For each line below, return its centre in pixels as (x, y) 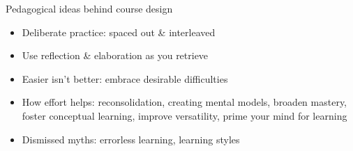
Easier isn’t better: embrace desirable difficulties (125, 78)
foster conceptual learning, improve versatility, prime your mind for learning (185, 115)
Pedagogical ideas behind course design (89, 8)
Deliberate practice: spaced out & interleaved (119, 32)
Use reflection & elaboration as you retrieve (115, 55)
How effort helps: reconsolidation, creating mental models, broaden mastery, (185, 102)
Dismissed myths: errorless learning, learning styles (131, 139)
